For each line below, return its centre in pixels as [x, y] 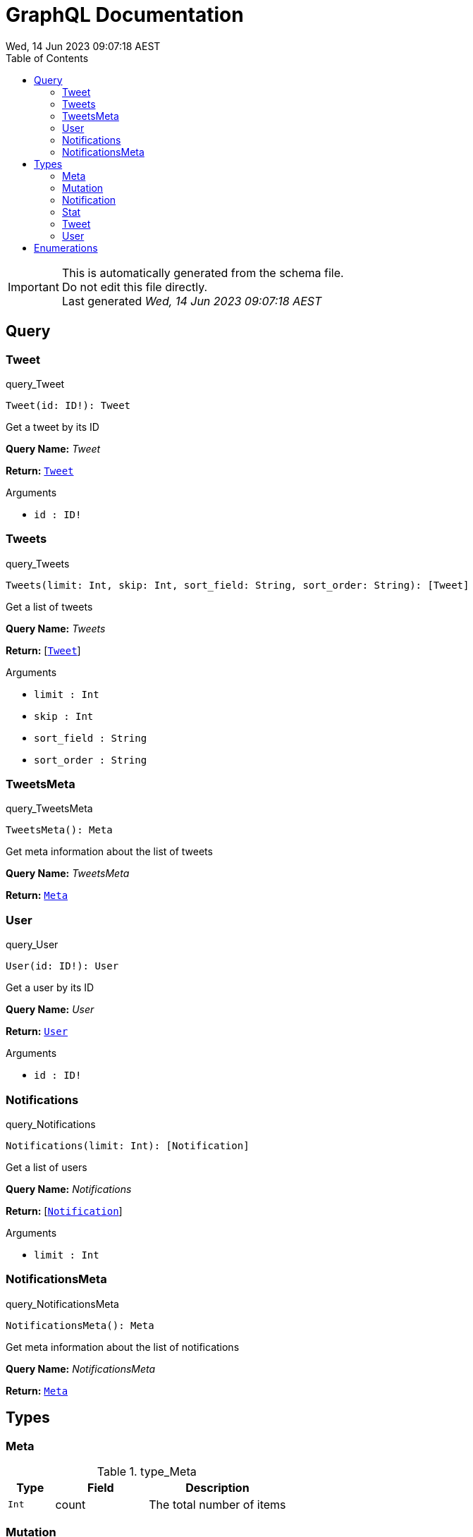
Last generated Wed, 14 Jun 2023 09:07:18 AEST [192, 301]
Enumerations [66, 247]
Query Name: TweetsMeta [68, 874]
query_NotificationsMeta [62, 1304]
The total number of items [217, 1504]
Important [33, 287]
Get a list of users [47, 1167]
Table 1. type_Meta [147, 1471]
